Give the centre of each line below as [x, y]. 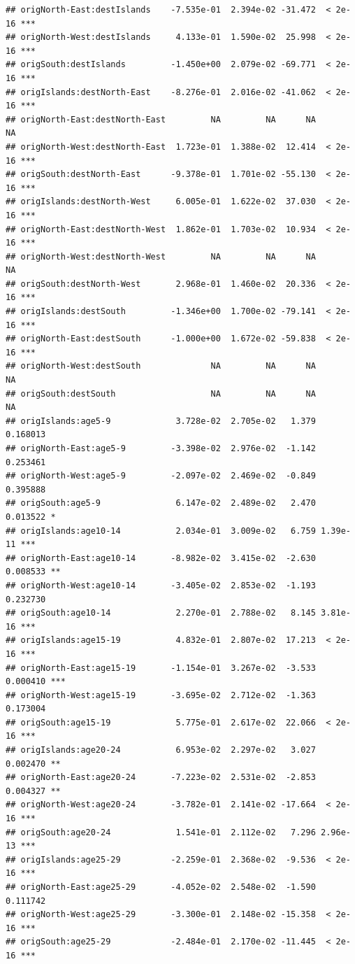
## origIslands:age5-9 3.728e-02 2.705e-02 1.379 [161, 421]
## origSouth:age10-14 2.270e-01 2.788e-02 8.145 [161, 613]
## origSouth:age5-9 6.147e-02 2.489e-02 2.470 [161, 503]
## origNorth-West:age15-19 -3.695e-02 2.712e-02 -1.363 [161, 695]
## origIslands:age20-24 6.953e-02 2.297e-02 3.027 [161, 750]
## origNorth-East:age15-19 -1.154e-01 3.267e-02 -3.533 [161, 668]
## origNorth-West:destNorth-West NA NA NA [161, 256]
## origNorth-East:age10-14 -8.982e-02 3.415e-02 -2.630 [161, 558]
